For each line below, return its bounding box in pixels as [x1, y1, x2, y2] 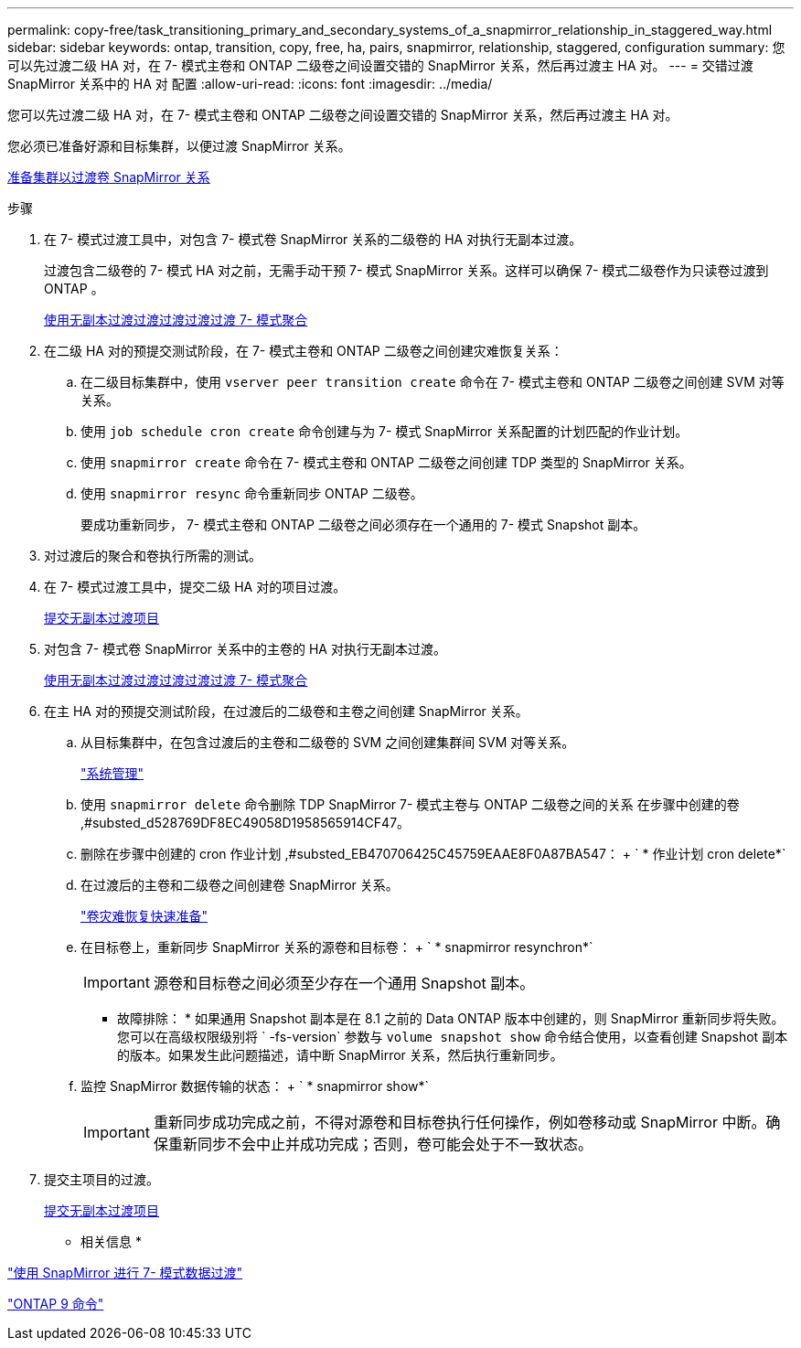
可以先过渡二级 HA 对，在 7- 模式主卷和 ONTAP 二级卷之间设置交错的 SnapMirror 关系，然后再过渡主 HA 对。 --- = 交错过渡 [7, 58, 753, 73]
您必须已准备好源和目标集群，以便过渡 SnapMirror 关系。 [7, 138, 351, 154]
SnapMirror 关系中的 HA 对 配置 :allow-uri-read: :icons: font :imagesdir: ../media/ [7, 76, 493, 91]
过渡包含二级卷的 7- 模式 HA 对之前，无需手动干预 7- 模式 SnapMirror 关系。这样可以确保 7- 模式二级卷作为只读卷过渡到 [44, 262, 769, 278]
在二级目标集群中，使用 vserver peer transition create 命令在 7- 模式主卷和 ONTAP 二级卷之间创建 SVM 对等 [80, 374, 785, 390]
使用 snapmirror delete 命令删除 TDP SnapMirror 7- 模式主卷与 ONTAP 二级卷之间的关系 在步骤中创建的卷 [80, 797, 740, 812]
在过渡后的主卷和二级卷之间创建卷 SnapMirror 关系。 [80, 877, 399, 893]
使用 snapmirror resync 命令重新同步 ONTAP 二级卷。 [80, 486, 423, 501]
